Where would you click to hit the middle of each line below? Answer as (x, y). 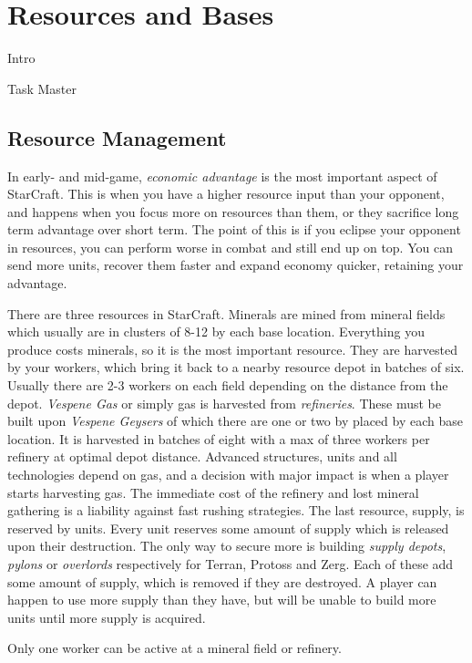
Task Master (42, 88)
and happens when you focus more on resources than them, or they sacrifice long (233, 211)
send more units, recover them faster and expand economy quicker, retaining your (236, 265)
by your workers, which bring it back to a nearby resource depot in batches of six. (236, 367)
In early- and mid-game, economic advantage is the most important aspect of (222, 176)
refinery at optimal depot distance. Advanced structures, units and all (202, 456)
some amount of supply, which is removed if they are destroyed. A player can (222, 581)
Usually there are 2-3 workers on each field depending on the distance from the (228, 385)
